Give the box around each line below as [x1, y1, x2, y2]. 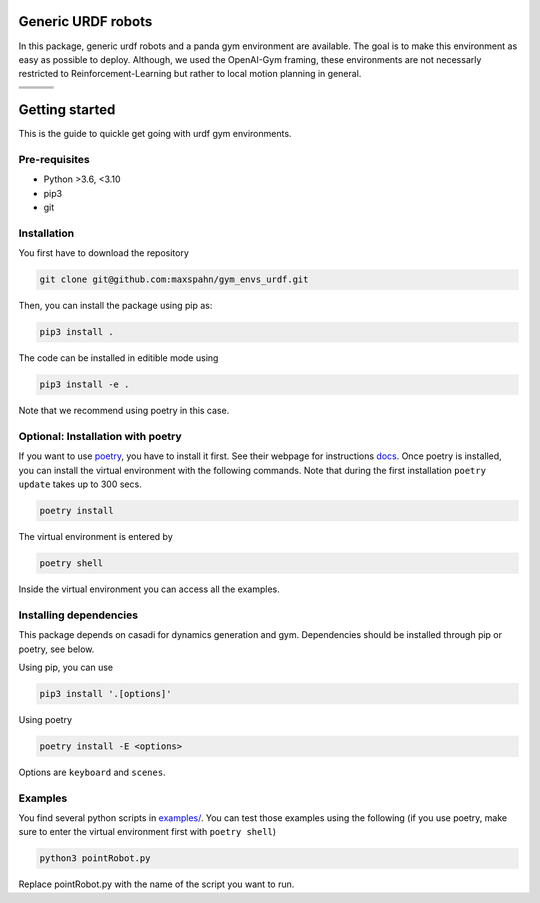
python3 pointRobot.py [39, 853, 151, 864]
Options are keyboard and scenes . [18, 766, 166, 778]
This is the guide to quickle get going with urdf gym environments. [18, 128, 292, 140]
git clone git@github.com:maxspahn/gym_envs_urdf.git [39, 274, 309, 285]
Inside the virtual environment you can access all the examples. [18, 583, 280, 595]
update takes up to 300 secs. [18, 478, 142, 490]
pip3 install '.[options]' [39, 688, 172, 699]
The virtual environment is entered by [18, 531, 174, 543]
